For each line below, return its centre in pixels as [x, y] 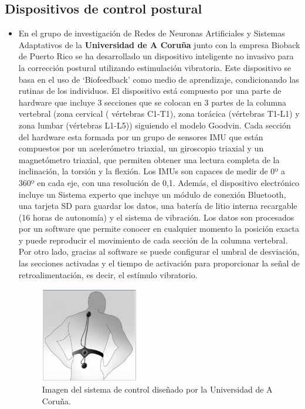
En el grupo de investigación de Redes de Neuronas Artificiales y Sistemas [152, 33]
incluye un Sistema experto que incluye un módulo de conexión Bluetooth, [152, 194]
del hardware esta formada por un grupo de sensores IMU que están [141, 136]
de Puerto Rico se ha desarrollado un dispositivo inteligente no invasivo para [156, 56]
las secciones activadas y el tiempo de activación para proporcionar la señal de [159, 263]
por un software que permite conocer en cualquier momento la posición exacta [159, 229]
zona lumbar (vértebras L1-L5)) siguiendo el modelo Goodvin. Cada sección [155, 125]
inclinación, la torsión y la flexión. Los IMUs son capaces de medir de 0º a [152, 171]
